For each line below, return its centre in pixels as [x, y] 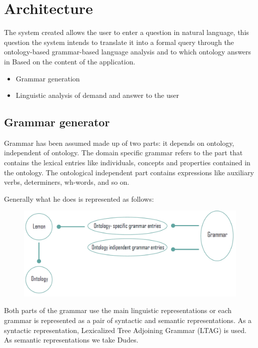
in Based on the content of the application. [70, 61]
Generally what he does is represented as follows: [79, 198]
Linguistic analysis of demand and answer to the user [97, 95]
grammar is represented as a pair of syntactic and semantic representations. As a [128, 320]
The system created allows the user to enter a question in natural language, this [126, 32]
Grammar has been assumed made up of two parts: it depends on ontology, [119, 143]
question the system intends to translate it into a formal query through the [119, 42]
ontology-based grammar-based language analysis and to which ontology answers [128, 52]
